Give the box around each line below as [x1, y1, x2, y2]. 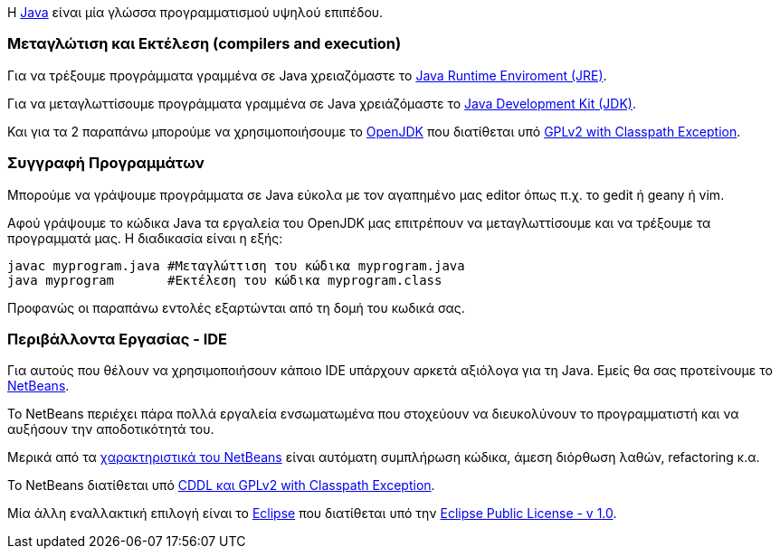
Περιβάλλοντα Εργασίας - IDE [7, 329, 228, 348]
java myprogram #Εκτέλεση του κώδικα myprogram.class [7, 272, 442, 287]
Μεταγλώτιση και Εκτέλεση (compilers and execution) [7, 34, 402, 53]
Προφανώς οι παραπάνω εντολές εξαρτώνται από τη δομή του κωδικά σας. [7, 299, 465, 316]
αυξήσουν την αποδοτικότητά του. [7, 421, 214, 438]
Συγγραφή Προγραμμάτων [7, 154, 205, 173]
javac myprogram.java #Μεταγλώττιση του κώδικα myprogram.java [7, 258, 465, 273]
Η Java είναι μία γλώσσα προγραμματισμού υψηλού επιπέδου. [7, 5, 384, 20]
